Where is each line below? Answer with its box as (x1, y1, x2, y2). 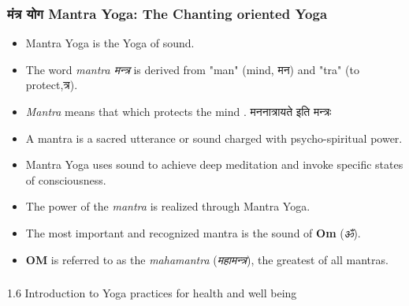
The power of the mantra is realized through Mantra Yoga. (25, 198, 310, 215)
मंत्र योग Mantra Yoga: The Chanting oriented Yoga (7, 3, 328, 23)
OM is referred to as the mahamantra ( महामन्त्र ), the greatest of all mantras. (25, 251, 389, 267)
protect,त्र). (25, 76, 78, 93)
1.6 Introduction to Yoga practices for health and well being (7, 285, 297, 301)
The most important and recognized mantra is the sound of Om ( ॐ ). (25, 224, 361, 241)
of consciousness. (25, 171, 106, 188)
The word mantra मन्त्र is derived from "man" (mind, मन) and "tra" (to (25, 61, 359, 77)
